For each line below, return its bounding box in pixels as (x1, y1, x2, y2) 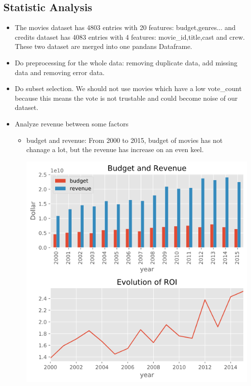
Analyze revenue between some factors (15, 118, 129, 128)
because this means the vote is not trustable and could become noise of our (15, 93, 238, 103)
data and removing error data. (15, 67, 105, 77)
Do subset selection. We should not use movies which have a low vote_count (15, 83, 242, 93)
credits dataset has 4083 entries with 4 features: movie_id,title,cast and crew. (15, 31, 245, 42)
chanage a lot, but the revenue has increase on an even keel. (26, 144, 204, 154)
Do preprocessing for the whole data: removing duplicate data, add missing (15, 57, 237, 67)
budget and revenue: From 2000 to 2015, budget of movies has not (26, 135, 223, 145)
